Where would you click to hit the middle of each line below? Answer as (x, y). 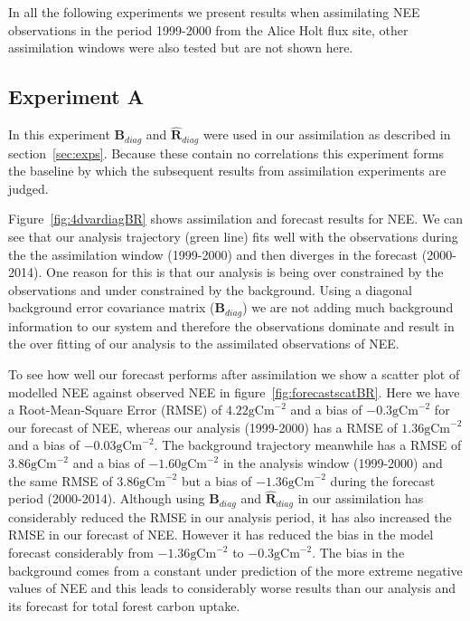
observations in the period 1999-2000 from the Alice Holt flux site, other (208, 29)
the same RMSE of (61, 480)
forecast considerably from (81, 553)
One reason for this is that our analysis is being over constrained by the (244, 272)
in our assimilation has (361, 498)
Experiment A (76, 96)
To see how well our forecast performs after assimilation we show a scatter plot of (234, 374)
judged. (28, 188)
